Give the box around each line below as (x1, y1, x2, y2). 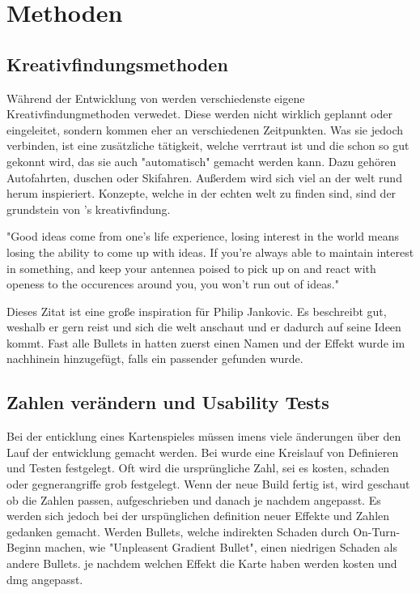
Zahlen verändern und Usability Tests (6, 390, 329, 415)
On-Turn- (353, 523, 401, 540)
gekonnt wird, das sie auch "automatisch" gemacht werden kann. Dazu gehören (6, 152, 397, 169)
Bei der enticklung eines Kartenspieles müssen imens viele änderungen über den (6, 428, 401, 445)
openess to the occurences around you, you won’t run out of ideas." (6, 275, 339, 292)
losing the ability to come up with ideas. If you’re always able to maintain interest (6, 243, 414, 260)
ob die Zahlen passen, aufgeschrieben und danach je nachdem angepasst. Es (6, 491, 381, 508)
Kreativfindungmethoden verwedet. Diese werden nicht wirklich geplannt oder (6, 105, 392, 122)
